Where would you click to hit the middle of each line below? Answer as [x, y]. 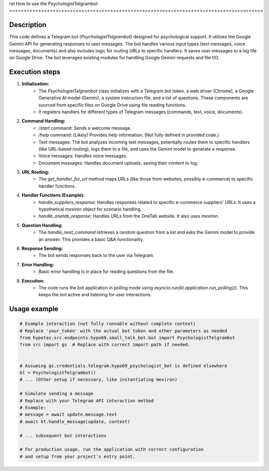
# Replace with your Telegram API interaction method [87, 401]
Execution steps [35, 72]
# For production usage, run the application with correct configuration [112, 450]
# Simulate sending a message [57, 394]
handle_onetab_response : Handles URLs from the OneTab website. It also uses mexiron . [129, 216]
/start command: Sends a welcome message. [85, 128]
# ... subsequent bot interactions [63, 436]
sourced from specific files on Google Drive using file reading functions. [113, 105]
